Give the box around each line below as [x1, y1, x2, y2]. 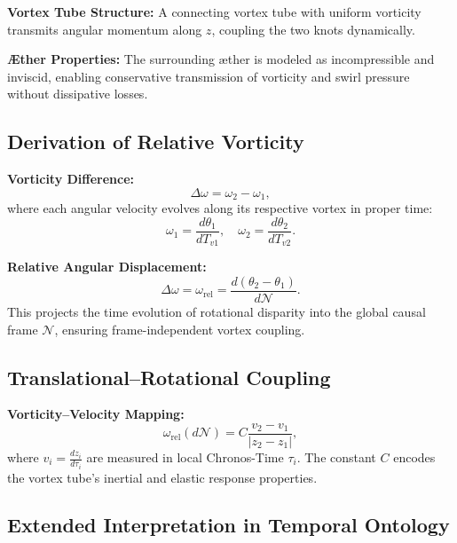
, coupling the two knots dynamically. [211, 20, 415, 38]
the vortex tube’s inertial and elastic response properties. [7, 468, 318, 486]
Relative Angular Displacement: [7, 257, 207, 276]
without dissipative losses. [7, 84, 148, 103]
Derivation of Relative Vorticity [7, 128, 304, 155]
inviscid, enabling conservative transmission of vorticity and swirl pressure [7, 67, 410, 85]
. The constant [296, 448, 376, 467]
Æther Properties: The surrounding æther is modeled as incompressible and [7, 50, 435, 68]
